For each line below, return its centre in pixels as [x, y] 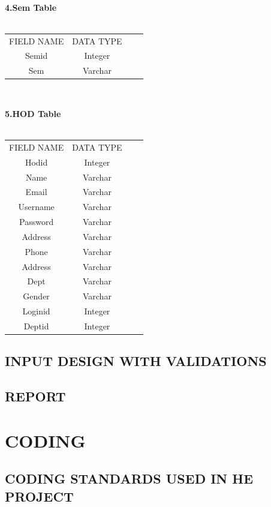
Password [37, 222]
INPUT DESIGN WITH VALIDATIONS [136, 361]
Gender [36, 296]
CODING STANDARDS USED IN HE [129, 478]
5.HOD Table [33, 113]
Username [36, 207]
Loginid [36, 311]
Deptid [36, 325]
